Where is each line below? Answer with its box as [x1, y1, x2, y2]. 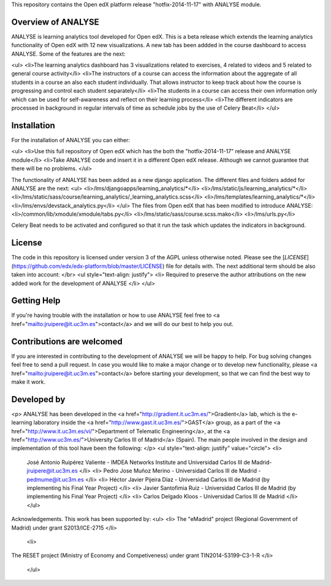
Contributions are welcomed [11, 336, 123, 346]
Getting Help [11, 295, 61, 306]
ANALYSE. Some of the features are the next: [11, 50, 126, 58]
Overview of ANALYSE [11, 17, 99, 27]
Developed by [11, 394, 66, 405]
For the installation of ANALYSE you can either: [11, 136, 130, 143]
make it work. [11, 378, 46, 386]
